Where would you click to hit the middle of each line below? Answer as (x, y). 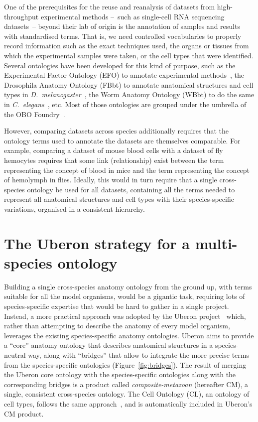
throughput (21, 16)
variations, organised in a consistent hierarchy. (74, 209)
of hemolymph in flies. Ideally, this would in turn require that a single (111, 180)
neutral (15, 354)
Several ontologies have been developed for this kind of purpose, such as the (120, 65)
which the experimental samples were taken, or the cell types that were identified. (129, 55)
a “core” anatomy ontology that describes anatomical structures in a (109, 345)
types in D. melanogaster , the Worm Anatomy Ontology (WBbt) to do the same (129, 94)
